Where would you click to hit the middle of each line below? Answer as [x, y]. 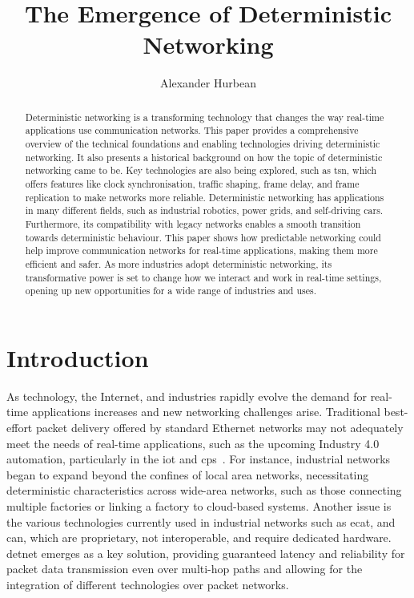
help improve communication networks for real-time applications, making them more [201, 251]
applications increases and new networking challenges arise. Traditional [206, 412]
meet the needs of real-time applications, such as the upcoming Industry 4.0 [193, 443]
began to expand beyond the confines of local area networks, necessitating [188, 474]
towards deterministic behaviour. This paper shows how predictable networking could [203, 237]
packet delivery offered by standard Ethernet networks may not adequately [219, 428]
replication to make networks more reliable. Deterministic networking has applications [205, 197]
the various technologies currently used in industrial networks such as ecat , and [201, 521]
